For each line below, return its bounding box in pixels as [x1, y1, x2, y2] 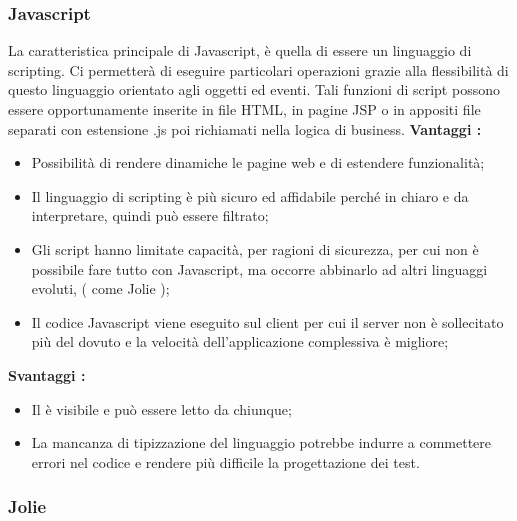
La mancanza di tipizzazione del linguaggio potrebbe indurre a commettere [31, 432, 492, 453]
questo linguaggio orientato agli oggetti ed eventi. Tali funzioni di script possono [8, 79, 500, 100]
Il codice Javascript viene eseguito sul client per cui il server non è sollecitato [31, 311, 504, 332]
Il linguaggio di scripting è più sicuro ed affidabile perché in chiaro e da [31, 185, 469, 206]
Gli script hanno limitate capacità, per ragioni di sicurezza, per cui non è [31, 238, 479, 259]
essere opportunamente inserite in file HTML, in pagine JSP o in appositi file [8, 99, 481, 119]
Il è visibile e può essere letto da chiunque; [31, 398, 292, 419]
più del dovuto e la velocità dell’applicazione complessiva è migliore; [31, 331, 449, 352]
